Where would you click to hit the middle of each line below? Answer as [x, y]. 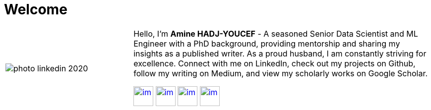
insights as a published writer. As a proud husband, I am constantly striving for [280, 53]
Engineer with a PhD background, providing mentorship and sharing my [267, 43]
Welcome [36, 9]
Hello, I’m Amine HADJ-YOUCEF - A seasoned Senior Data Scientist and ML [276, 33]
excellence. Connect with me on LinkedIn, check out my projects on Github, [275, 63]
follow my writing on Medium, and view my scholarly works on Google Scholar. [281, 73]
